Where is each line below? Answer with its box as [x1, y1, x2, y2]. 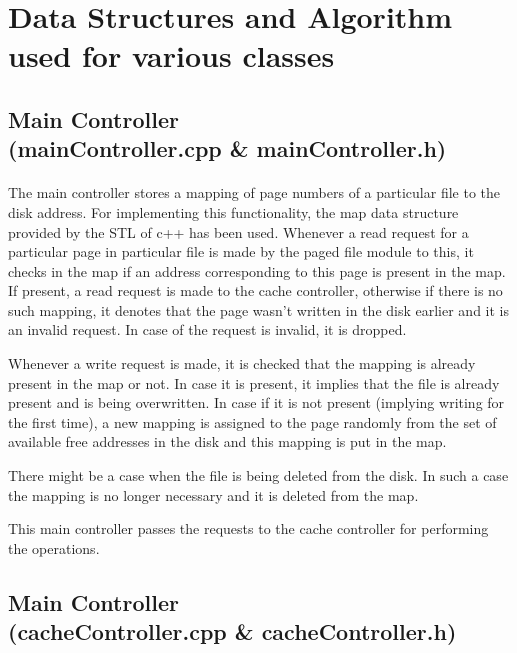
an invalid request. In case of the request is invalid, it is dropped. [8, 319, 407, 340]
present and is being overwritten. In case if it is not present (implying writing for [8, 392, 505, 413]
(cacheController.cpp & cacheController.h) [8, 616, 457, 647]
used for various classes [8, 35, 335, 76]
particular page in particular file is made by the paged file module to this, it [8, 241, 474, 262]
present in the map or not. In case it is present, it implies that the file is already [8, 372, 500, 393]
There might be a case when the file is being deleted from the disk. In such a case [8, 465, 509, 486]
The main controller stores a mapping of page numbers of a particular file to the [8, 182, 501, 203]
